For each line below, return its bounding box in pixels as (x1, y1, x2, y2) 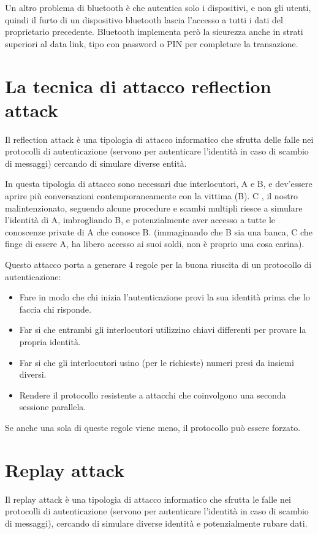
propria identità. (19, 335, 81, 348)
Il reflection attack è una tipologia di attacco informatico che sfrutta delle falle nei (5, 132, 314, 145)
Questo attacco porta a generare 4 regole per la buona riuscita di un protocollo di (5, 258, 312, 271)
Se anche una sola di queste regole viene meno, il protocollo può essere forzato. (5, 421, 301, 433)
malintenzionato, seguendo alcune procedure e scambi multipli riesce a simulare (5, 201, 303, 214)
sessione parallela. (19, 400, 86, 413)
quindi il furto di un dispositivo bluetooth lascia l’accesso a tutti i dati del (5, 13, 283, 26)
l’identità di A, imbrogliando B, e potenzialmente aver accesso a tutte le (5, 213, 275, 226)
